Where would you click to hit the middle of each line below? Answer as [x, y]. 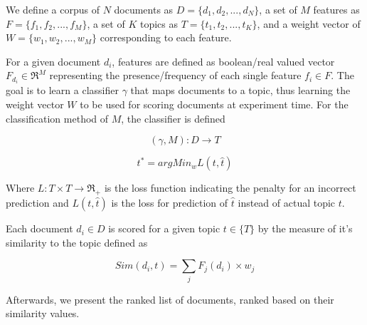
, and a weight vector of [309, 23]
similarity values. [43, 313]
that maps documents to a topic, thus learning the [240, 90]
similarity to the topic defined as [77, 242]
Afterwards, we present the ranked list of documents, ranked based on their [170, 299]
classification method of [57, 118]
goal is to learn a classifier [62, 90]
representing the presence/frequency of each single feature [175, 75]
